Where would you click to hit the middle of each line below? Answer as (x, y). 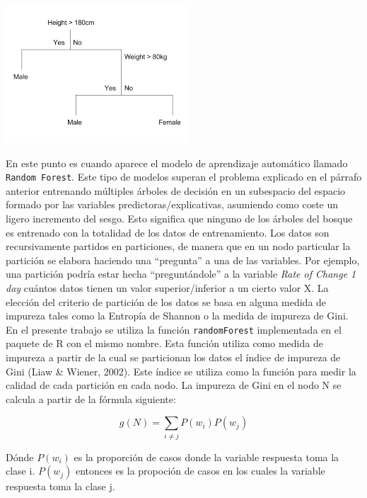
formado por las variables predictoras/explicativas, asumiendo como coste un (172, 204)
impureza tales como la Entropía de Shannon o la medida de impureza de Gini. (177, 316)
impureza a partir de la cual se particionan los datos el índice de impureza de (173, 357)
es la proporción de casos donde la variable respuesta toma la (206, 457)
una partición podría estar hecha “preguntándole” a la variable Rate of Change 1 (181, 274)
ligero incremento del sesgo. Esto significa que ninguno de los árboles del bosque (179, 219)
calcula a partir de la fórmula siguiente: (91, 398)
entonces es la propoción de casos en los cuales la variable (200, 471)
